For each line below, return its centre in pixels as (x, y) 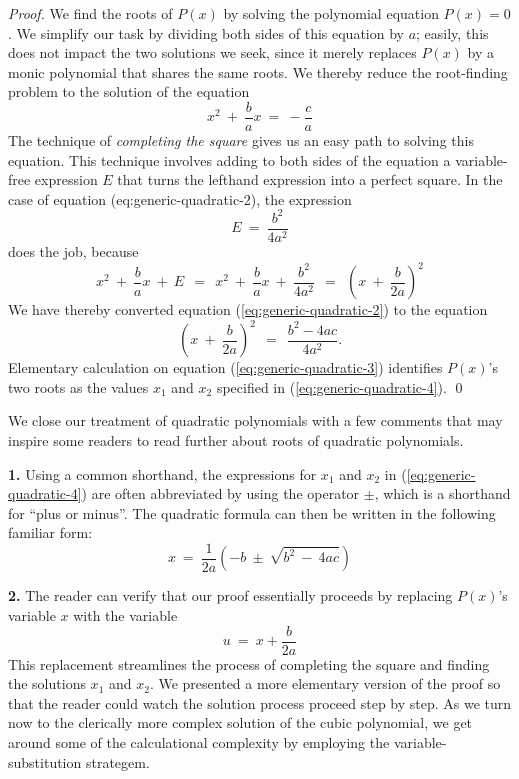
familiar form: (50, 532)
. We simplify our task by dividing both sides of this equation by (206, 32)
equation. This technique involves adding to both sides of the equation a (229, 159)
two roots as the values (78, 386)
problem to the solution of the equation (129, 91)
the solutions (47, 683)
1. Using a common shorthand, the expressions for (162, 473)
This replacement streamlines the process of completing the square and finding (249, 663)
